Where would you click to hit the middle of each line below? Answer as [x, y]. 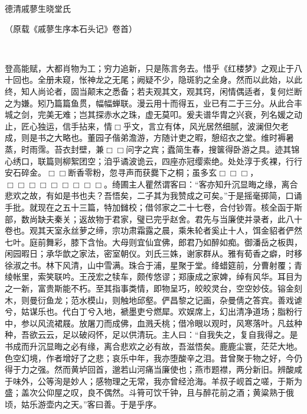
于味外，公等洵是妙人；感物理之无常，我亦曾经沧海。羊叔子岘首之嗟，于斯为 [153, 381]
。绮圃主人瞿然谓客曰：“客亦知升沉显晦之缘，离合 [201, 184]
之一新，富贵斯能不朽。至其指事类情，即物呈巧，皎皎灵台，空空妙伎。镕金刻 [153, 288]
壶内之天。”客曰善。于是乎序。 [104, 404]
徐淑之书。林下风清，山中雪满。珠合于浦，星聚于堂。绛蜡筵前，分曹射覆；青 [153, 265]
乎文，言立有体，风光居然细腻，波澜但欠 [202, 126]
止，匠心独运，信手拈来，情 [58, 126]
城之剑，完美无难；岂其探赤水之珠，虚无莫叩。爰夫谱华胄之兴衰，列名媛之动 [153, 114]
